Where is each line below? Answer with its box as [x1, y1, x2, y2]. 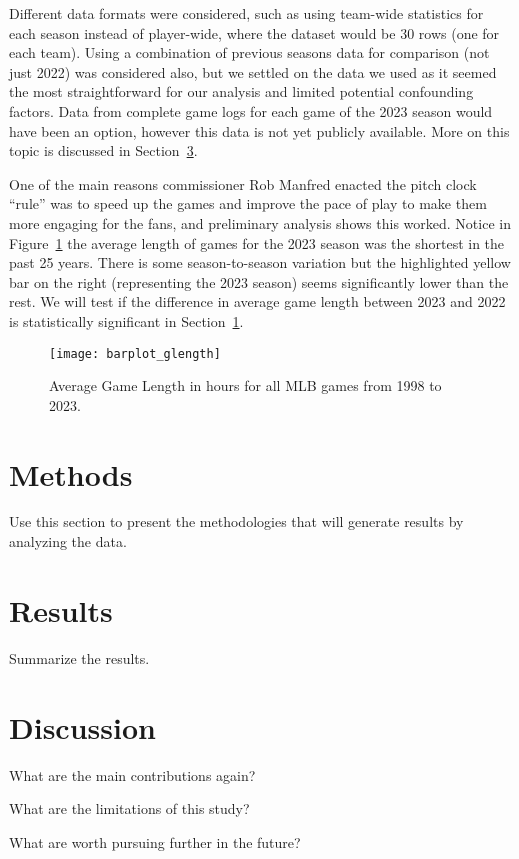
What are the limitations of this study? [9, 798, 250, 819]
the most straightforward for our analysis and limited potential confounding [9, 81, 474, 102]
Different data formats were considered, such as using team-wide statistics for [9, 3, 484, 23]
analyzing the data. [9, 531, 127, 552]
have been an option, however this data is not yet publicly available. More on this [9, 120, 510, 141]
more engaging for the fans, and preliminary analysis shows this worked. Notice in [9, 212, 511, 233]
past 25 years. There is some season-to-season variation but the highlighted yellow [9, 252, 511, 273]
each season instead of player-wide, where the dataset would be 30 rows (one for [9, 22, 500, 43]
